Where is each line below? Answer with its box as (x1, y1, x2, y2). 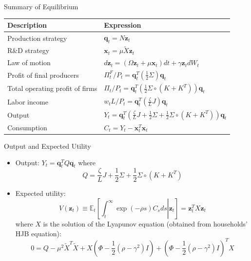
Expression (104, 20, 141, 30)
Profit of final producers (7, 70, 79, 80)
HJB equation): (15, 228, 61, 238)
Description (7, 20, 47, 30)
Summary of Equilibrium (4, 1, 78, 11)
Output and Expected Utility (4, 140, 91, 151)
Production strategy (7, 33, 67, 43)
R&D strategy (7, 45, 50, 55)
